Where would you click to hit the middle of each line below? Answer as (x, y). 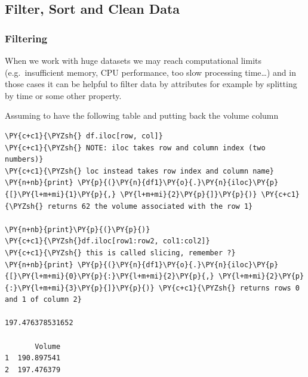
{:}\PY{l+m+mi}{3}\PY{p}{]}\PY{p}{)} (80, 288)
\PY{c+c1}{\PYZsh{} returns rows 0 (229, 288)
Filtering (26, 38)
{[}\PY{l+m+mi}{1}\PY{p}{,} (61, 194)
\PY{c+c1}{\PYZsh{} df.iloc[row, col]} (84, 136)
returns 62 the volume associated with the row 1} (150, 206)
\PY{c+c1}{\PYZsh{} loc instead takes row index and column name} (140, 171)
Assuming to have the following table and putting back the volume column (142, 115)
